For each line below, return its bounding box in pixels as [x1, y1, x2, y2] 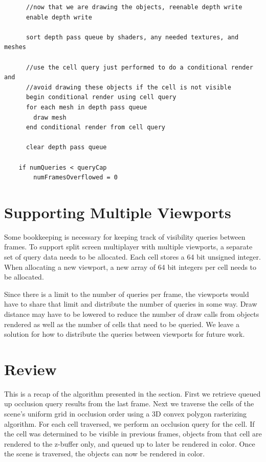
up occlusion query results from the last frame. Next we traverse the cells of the [4, 398, 254, 409]
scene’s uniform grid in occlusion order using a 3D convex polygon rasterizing [4, 408, 247, 419]
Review [4, 358, 57, 379]
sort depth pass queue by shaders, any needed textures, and [26, 33, 239, 41]
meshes [4, 43, 26, 51]
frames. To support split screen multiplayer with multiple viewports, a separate [4, 241, 253, 252]
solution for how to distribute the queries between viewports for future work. [4, 329, 245, 339]
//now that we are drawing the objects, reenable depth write [26, 4, 242, 11]
